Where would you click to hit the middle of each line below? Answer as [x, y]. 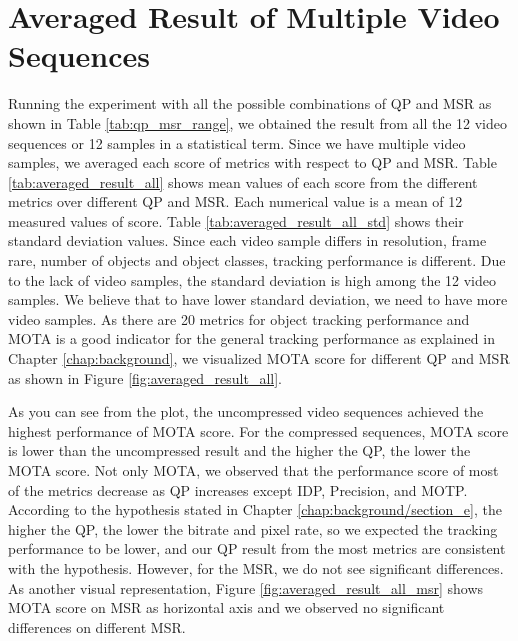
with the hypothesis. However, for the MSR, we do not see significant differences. [256, 567]
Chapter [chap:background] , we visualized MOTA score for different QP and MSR [259, 358]
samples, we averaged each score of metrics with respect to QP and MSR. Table [252, 162]
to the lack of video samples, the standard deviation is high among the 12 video [252, 279]
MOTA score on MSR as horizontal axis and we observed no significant [226, 607]
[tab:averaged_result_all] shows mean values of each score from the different [243, 181]
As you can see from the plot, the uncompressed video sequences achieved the [246, 411]
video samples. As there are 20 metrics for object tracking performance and [239, 318]
